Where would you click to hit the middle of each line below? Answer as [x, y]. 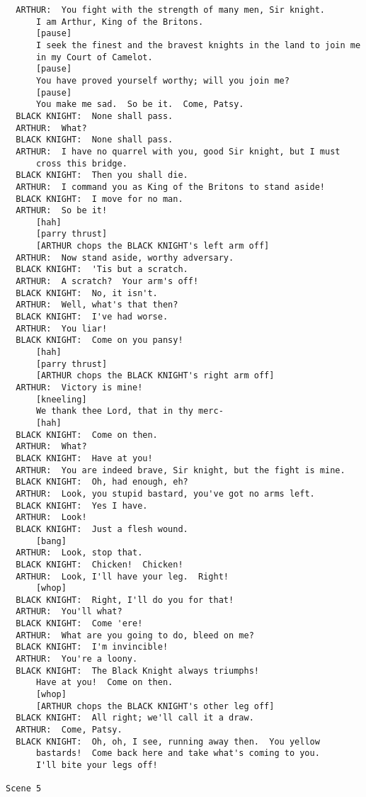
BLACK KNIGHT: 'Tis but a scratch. [102, 270]
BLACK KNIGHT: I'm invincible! [92, 647]
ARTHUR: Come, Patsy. [69, 730]
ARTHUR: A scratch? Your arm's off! [107, 282]
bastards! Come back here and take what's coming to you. [178, 753]
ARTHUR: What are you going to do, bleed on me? [135, 635]
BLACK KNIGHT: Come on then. [87, 435]
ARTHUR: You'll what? [69, 612]
